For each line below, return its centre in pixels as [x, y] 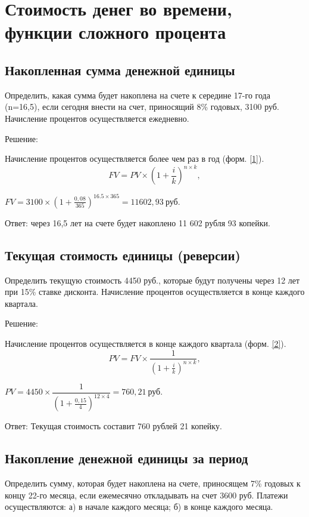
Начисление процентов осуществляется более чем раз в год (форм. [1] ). [135, 159]
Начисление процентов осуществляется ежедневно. [97, 118]
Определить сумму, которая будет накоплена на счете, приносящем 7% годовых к [153, 483]
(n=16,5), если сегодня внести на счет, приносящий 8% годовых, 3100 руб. [142, 107]
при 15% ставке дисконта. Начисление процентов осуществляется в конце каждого [155, 292]
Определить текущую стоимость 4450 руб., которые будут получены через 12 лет [152, 280]
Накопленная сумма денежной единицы [120, 70]
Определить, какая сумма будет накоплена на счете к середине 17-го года [138, 95]
